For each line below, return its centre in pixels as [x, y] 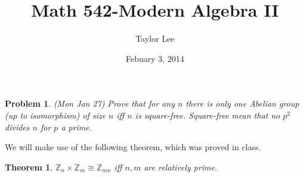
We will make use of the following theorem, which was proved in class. [133, 147]
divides [17, 127]
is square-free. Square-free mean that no [207, 115]
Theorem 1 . [29, 167]
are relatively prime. [181, 167]
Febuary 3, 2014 [155, 58]
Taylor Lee [155, 38]
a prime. [77, 127]
